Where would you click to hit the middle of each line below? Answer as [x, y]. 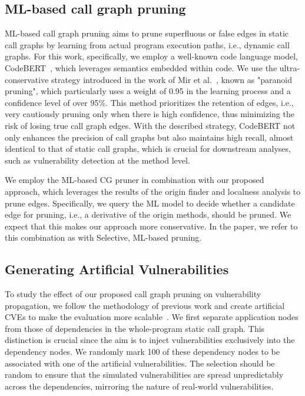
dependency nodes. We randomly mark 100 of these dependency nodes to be [142, 352]
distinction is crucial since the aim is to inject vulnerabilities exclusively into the [150, 340]
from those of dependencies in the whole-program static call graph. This [135, 328]
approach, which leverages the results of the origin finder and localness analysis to [153, 191]
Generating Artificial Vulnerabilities [117, 269]
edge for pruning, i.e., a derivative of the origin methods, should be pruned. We [148, 214]
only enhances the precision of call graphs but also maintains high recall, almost [149, 137]
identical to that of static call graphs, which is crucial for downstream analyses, [148, 149]
